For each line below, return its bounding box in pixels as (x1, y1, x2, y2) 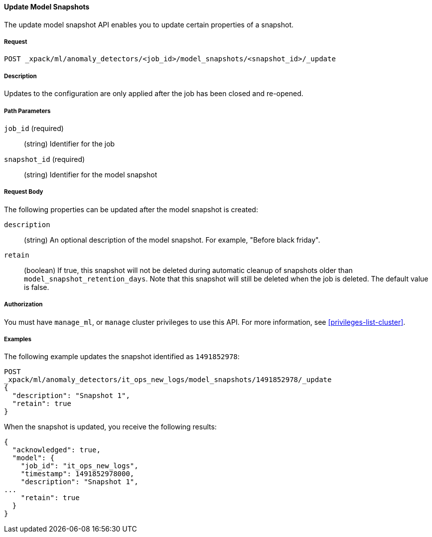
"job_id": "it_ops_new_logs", (20, 462, 139, 470)
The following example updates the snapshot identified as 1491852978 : (4, 352, 240, 361)
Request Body (4, 188, 43, 196)
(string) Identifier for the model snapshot (24, 170, 157, 179)
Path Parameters (4, 107, 51, 115)
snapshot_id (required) (4, 154, 85, 163)
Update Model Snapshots (4, 2, 90, 11)
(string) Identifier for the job (24, 139, 115, 148)
